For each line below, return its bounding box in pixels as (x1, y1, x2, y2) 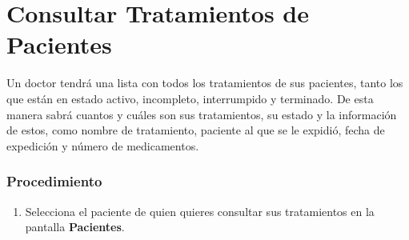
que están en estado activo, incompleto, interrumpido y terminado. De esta (6, 90, 374, 106)
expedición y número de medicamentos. (6, 137, 199, 154)
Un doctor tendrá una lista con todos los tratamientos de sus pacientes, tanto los (6, 74, 403, 91)
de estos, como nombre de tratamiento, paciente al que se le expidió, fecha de (6, 122, 385, 138)
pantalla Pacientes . (25, 218, 125, 235)
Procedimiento (6, 171, 102, 191)
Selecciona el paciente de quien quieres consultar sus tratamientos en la (25, 202, 375, 219)
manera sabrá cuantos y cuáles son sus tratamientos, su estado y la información (6, 106, 397, 122)
